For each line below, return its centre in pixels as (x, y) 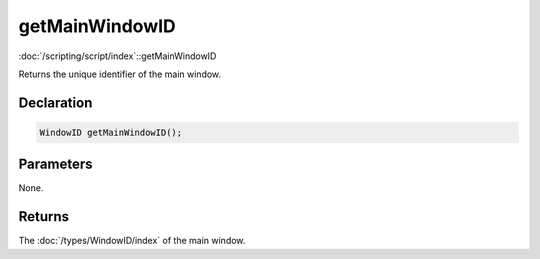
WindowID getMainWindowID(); (111, 132)
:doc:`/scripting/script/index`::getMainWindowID (117, 56)
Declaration (55, 102)
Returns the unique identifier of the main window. (120, 74)
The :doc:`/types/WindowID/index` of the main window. (132, 241)
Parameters (55, 164)
